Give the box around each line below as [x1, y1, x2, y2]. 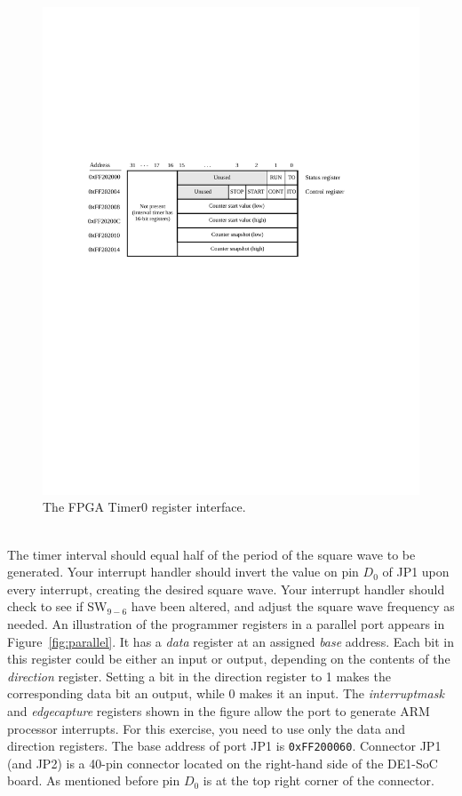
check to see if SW [7, 597, 108, 616]
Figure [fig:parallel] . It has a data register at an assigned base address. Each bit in [7, 632, 454, 650]
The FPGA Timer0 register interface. [43, 497, 246, 516]
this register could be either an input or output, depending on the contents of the [7, 649, 450, 668]
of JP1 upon [382, 562, 450, 581]
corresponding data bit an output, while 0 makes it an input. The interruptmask [7, 684, 444, 703]
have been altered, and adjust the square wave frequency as [131, 597, 455, 616]
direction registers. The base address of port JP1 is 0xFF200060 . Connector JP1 [7, 736, 442, 755]
